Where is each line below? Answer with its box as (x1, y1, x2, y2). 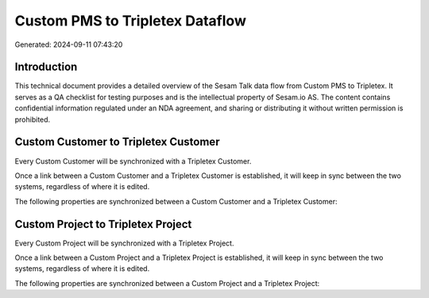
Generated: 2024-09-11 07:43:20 (14, 40, 123, 49)
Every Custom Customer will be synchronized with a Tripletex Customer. (14, 156, 252, 166)
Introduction (14, 60, 78, 74)
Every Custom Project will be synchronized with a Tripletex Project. (14, 238, 234, 248)
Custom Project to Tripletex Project (14, 217, 192, 230)
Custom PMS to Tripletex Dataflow (14, 12, 246, 29)
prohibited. (14, 114, 51, 124)
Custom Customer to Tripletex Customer (14, 135, 220, 149)
